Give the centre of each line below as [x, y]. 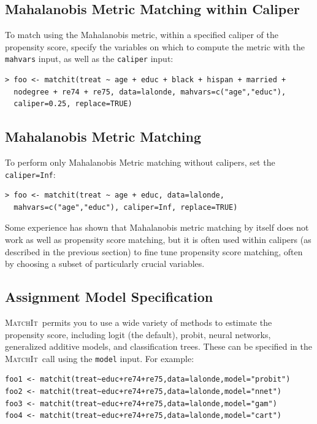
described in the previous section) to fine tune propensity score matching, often [154, 251]
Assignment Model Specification [109, 297]
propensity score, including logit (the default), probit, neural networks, [138, 334]
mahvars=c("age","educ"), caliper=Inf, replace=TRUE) [126, 207]
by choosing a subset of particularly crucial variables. [105, 264]
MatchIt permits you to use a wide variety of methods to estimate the [139, 322]
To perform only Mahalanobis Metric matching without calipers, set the [140, 162]
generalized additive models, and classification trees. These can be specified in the [159, 346]
